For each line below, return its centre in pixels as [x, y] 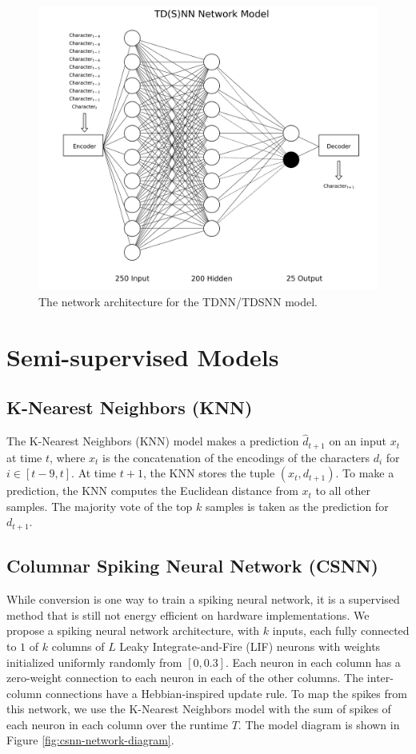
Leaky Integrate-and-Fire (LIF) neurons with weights [250, 646]
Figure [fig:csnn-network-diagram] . [90, 740]
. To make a [365, 473]
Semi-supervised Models [143, 356]
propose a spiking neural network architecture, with [133, 630]
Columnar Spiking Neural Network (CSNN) [192, 566]
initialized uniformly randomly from [94, 662]
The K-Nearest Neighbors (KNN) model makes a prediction [153, 441]
